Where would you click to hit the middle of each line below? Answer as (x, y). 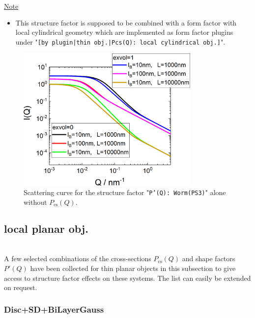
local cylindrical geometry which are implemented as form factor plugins (124, 32)
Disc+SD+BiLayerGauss (54, 309)
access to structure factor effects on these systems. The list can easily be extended (127, 278)
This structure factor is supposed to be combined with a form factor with (126, 22)
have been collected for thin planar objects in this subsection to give (133, 268)
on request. (21, 287)
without (35, 202)
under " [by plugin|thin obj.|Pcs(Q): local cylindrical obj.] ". (120, 41)
